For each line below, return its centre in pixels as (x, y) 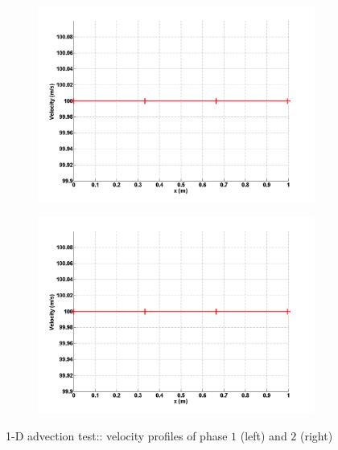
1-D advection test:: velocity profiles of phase (117, 435)
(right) (317, 435)
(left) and (264, 435)
